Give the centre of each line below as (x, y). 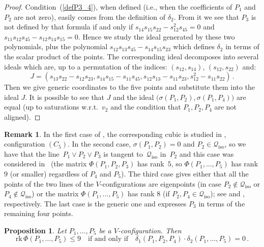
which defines (194, 46)
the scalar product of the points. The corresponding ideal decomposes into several (131, 56)
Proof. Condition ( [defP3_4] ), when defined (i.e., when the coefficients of (118, 7)
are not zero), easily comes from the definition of (90, 16)
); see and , (228, 193)
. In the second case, (99, 144)
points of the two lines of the (49, 183)
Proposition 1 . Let (35, 230)
